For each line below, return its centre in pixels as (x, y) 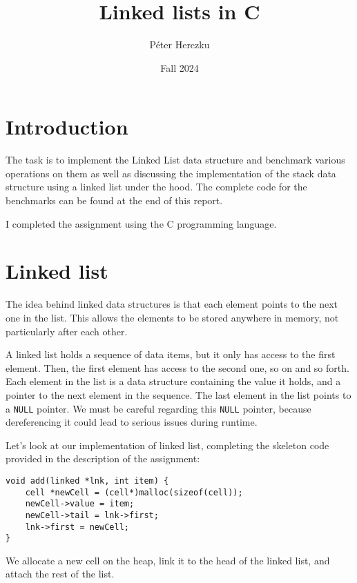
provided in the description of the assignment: (103, 458)
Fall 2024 (180, 67)
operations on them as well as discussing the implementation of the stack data (171, 173)
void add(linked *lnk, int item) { (87, 481)
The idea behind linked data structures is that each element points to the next (172, 304)
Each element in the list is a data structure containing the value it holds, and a (173, 381)
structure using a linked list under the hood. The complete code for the (156, 187)
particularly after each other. (67, 331)
